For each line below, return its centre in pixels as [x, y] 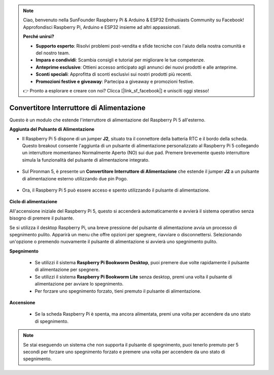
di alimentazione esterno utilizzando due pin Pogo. [75, 178]
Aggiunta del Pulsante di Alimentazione [52, 129]
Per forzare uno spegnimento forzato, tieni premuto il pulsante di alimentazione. [118, 291]
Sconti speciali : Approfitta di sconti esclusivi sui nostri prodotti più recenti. [114, 74]
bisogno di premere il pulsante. [42, 218]
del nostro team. [53, 53]
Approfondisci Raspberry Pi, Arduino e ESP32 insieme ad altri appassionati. [102, 27]
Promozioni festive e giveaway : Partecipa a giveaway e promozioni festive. [115, 81]
